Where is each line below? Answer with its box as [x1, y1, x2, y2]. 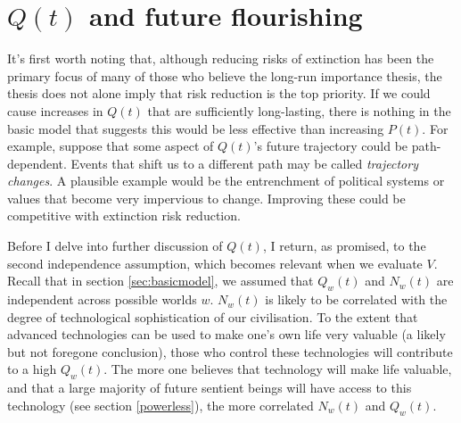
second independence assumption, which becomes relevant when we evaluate [7, 253, 423, 272]
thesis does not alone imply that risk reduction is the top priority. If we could [7, 84, 431, 103]
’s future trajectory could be [253, 137, 408, 155]
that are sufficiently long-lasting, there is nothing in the [147, 101, 451, 120]
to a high [7, 360, 57, 378]
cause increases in [7, 101, 103, 120]
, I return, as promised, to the [262, 236, 426, 255]
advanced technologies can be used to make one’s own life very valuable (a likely [7, 325, 446, 344]
